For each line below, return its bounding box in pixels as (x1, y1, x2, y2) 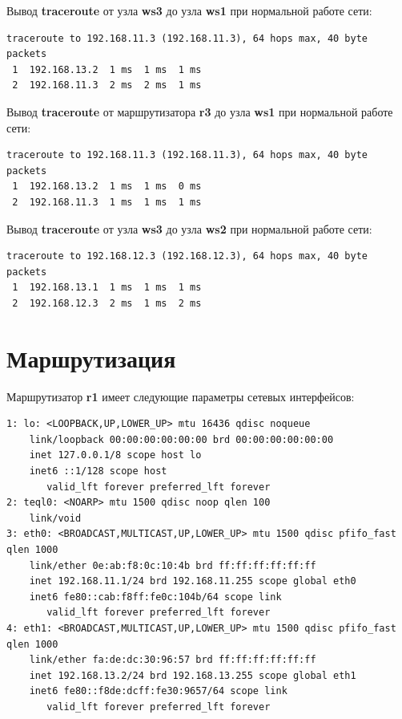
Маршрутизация (6, 341, 176, 374)
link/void (29, 512, 82, 524)
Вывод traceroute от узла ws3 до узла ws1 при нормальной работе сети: (6, 2, 372, 18)
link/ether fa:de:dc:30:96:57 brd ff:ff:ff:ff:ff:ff (29, 654, 316, 666)
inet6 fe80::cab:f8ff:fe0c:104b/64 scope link (29, 591, 282, 603)
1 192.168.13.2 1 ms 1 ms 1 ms (12, 63, 202, 75)
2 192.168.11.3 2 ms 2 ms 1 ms (12, 79, 202, 91)
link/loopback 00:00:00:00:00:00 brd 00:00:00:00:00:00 (29, 433, 334, 445)
